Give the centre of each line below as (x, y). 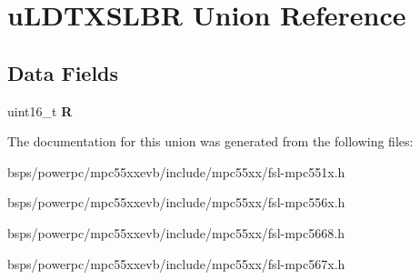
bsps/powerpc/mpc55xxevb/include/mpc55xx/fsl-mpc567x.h (176, 263)
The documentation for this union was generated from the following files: (210, 141)
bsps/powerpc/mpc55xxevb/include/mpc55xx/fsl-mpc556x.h (176, 202)
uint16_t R (40, 110)
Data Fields (63, 72)
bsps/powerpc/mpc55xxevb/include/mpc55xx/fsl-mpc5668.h (176, 232)
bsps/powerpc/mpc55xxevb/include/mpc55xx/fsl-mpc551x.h (176, 171)
